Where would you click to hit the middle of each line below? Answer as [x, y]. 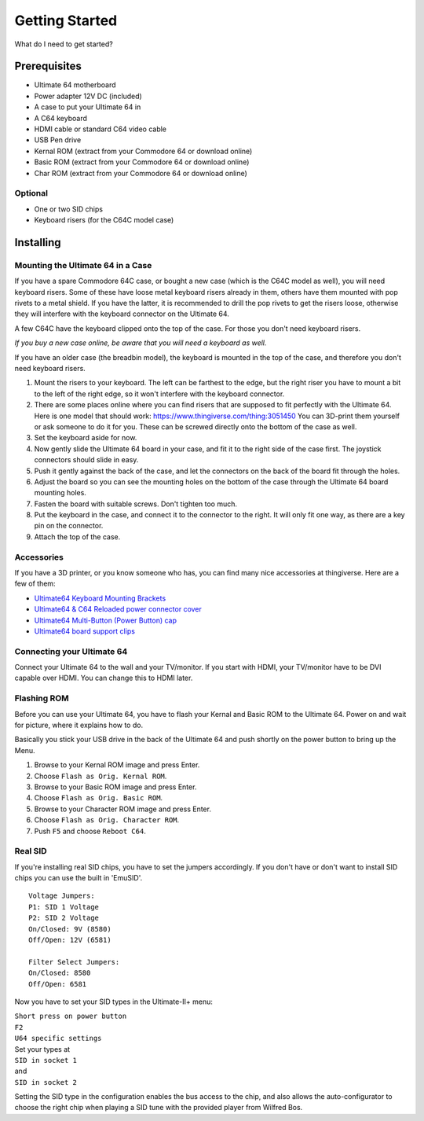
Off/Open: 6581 [58, 984]
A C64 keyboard [61, 118]
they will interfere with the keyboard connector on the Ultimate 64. [122, 314]
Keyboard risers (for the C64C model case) [104, 220]
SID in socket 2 [46, 1082]
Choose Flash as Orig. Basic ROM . [99, 798]
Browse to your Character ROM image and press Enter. [123, 809]
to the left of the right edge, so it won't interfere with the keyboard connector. [159, 394]
